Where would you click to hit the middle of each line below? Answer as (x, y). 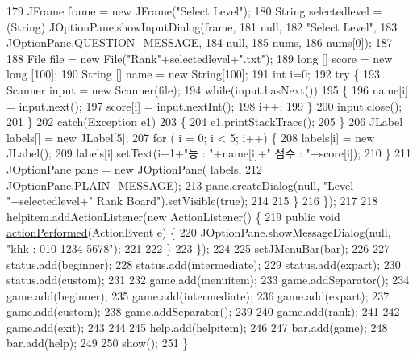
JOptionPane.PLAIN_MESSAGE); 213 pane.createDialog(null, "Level (180, 185)
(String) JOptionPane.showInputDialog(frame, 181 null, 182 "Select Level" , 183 (202, 26)
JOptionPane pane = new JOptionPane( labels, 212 (135, 168)
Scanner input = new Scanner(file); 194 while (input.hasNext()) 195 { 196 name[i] (208, 89)
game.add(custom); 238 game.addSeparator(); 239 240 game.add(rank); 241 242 (203, 311)
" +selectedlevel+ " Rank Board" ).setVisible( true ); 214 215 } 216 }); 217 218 (192, 201)
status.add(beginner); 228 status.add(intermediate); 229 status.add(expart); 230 (204, 264)
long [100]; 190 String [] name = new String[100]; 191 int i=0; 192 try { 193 (193, 74)
